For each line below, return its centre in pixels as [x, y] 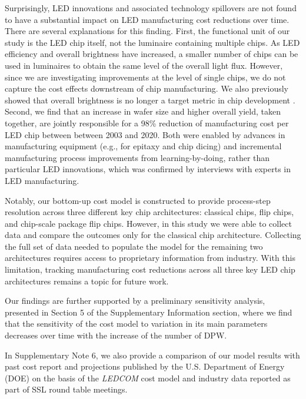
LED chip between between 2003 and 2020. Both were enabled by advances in [145, 134]
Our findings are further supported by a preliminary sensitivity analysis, [135, 301]
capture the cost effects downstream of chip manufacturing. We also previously [147, 88]
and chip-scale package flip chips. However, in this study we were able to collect [148, 223]
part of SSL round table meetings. [66, 389]
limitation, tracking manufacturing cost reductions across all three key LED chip [150, 269]
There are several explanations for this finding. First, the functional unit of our [147, 31]
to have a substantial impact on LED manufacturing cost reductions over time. [147, 19]
